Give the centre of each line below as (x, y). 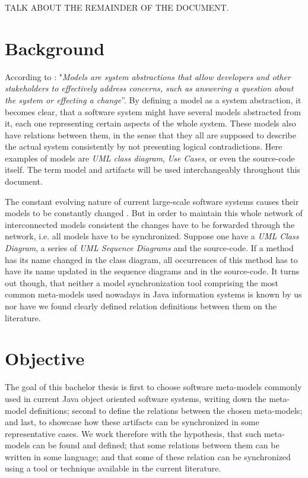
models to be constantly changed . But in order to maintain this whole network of (154, 213)
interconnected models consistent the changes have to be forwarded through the (150, 224)
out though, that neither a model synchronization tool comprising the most (142, 282)
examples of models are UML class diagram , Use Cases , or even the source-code (150, 158)
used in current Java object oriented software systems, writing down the (136, 398)
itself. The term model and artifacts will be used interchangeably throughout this (153, 170)
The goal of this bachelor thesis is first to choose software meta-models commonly (153, 387)
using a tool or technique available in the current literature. (113, 468)
